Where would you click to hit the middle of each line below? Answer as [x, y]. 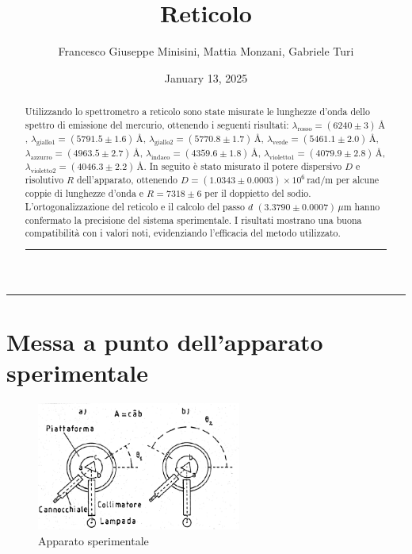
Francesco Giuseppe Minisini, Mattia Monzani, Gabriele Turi [206, 51]
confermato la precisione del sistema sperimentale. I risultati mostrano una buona [193, 219]
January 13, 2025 [206, 77]
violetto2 [43, 171]
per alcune [358, 180]
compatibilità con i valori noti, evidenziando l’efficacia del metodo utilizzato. [183, 233]
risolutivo [44, 180]
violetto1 [282, 157]
